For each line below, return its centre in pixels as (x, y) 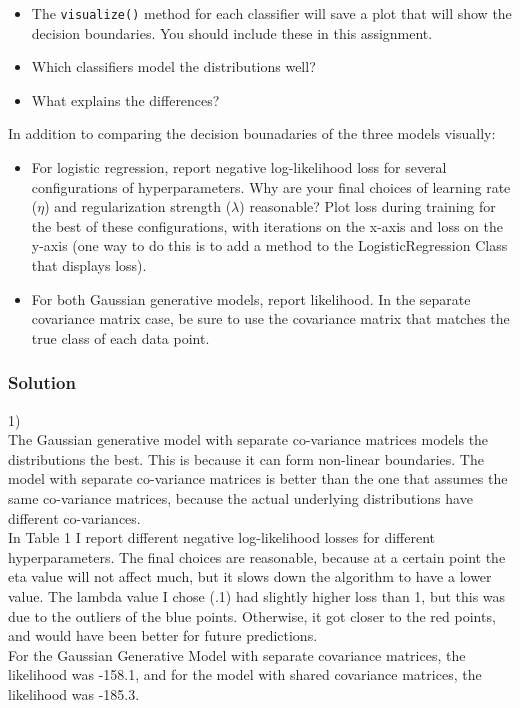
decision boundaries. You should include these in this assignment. (232, 32)
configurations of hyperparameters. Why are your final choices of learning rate (271, 186)
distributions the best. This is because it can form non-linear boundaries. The (246, 458)
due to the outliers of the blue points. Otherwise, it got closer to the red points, (252, 615)
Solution (42, 382)
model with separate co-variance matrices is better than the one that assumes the (258, 478)
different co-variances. (74, 517)
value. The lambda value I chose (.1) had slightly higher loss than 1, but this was (257, 595)
